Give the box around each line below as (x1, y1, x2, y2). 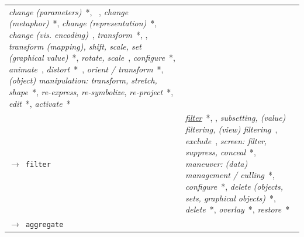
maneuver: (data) (185, 157, 248, 169)
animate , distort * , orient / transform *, (9, 62, 164, 75)
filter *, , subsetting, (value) (185, 111, 286, 124)
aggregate (25, 220, 64, 229)
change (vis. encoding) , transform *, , (9, 28, 148, 40)
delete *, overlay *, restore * (185, 203, 290, 215)
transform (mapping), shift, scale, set (9, 40, 141, 52)
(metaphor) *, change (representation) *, (9, 17, 157, 29)
